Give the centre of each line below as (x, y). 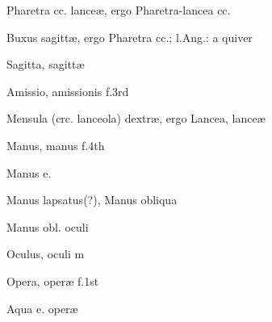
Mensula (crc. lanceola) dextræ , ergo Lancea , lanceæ (136, 118)
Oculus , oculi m (46, 254)
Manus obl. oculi (48, 226)
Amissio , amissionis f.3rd (68, 91)
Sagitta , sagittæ (46, 64)
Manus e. (29, 172)
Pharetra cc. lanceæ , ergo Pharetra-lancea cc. (119, 10)
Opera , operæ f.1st (53, 280)
